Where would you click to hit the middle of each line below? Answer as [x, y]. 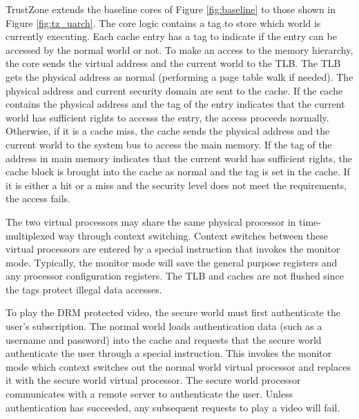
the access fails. [38, 198]
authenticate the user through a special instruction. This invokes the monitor [169, 353]
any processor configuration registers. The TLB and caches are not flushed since [175, 276]
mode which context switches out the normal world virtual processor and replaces [178, 366]
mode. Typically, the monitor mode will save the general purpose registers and [172, 262]
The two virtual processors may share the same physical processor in [151, 221]
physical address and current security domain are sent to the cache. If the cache [174, 90]
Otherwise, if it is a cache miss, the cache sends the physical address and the [168, 131]
